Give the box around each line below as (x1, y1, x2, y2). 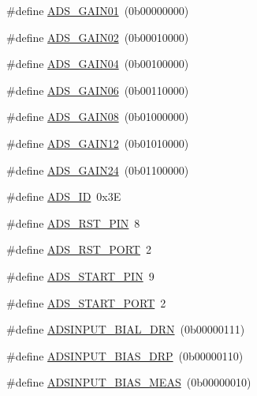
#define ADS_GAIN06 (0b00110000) (6, 81, 189, 98)
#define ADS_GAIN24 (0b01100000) (6, 161, 189, 178)
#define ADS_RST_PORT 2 (6, 241, 151, 258)
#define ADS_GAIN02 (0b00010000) (6, 28, 189, 45)
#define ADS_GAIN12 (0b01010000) (6, 134, 189, 151)
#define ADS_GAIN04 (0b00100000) (6, 55, 189, 72)
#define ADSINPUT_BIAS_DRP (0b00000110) (6, 347, 244, 364)
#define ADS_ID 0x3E (6, 188, 121, 205)
